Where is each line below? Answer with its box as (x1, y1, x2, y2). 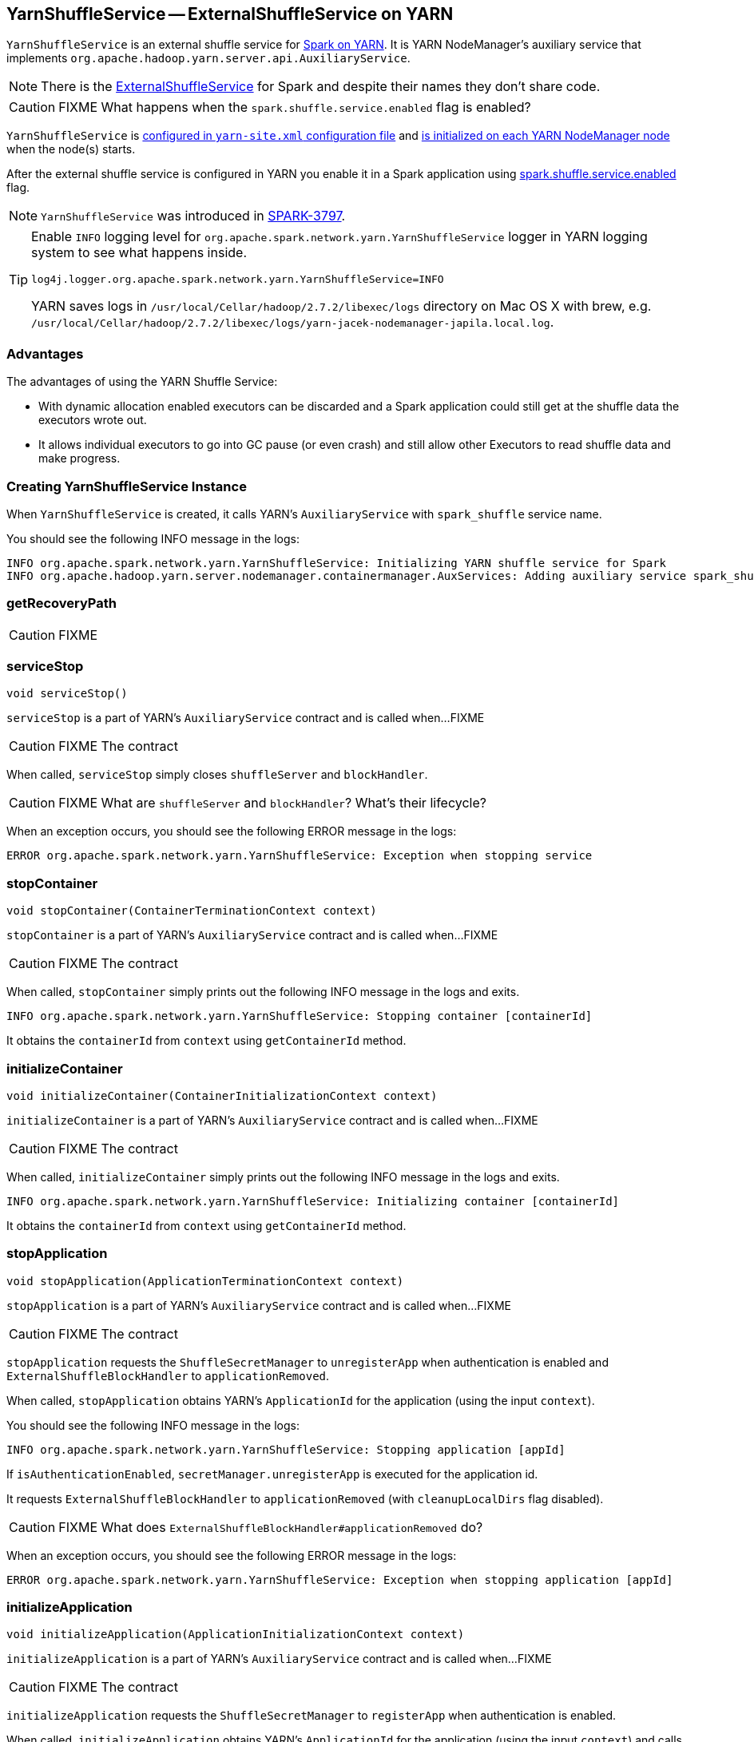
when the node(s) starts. (6, 142, 136, 157)
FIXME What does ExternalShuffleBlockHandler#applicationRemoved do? (58, 1518, 483, 1535)
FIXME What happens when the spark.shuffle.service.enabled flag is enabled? (58, 99, 531, 116)
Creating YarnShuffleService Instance (6, 478, 247, 494)
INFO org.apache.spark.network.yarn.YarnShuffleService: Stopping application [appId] (6, 1442, 565, 1456)
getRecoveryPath (6, 595, 117, 612)
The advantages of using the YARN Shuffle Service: (6, 375, 278, 389)
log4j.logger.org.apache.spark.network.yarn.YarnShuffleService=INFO (31, 273, 444, 286)
